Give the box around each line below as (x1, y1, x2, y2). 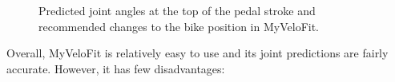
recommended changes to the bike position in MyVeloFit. (38, 18, 319, 34)
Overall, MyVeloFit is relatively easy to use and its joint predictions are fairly (6, 45, 389, 61)
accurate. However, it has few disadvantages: (6, 60, 225, 76)
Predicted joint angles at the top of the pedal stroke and (38, 2, 316, 18)
